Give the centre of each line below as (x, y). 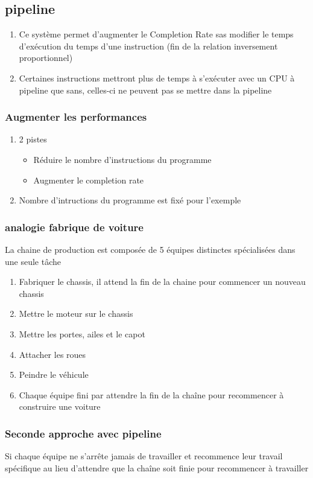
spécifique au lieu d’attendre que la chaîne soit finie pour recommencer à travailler (157, 467)
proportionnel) (46, 58)
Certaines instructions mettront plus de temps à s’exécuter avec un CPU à (157, 78)
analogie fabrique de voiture (74, 227)
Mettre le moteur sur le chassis (76, 314)
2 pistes (33, 139)
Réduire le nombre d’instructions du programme (122, 159)
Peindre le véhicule (54, 374)
